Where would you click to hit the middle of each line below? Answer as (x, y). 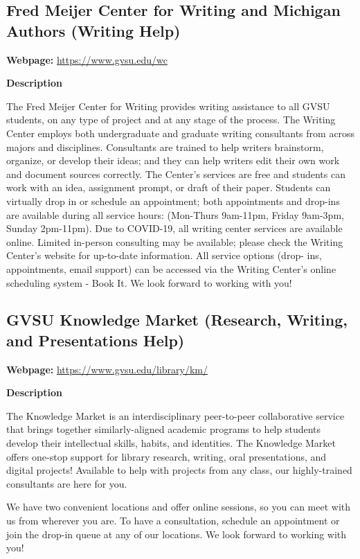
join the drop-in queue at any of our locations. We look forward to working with (177, 534)
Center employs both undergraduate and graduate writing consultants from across (181, 133)
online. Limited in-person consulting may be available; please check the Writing (175, 241)
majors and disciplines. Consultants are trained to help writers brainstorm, (165, 147)
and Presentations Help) (96, 340)
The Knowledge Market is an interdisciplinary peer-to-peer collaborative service (175, 415)
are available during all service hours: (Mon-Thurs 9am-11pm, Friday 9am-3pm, (175, 214)
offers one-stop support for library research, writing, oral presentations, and (166, 456)
